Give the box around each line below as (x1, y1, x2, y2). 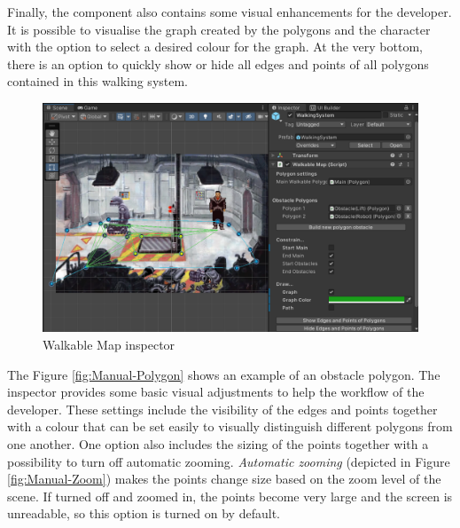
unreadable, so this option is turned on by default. (7, 504, 280, 523)
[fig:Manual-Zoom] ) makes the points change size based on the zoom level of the (7, 469, 441, 488)
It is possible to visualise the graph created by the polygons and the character (7, 20, 431, 38)
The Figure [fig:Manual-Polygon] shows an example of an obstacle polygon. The (7, 365, 441, 383)
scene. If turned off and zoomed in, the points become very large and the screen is (7, 486, 453, 505)
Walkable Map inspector (43, 335, 175, 353)
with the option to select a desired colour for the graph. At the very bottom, (7, 37, 423, 56)
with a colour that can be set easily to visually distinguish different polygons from (7, 417, 453, 436)
